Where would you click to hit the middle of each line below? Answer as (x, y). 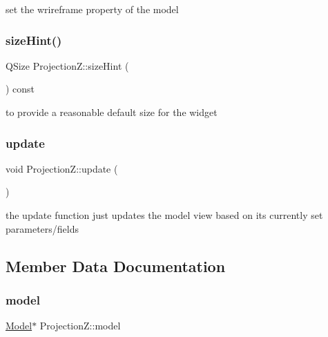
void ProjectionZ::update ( (62, 168)
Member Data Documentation (116, 266)
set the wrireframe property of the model (92, 9)
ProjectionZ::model (80, 326)
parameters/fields (42, 228)
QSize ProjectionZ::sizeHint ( (67, 65)
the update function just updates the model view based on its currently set (164, 215)
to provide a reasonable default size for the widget (112, 112)
